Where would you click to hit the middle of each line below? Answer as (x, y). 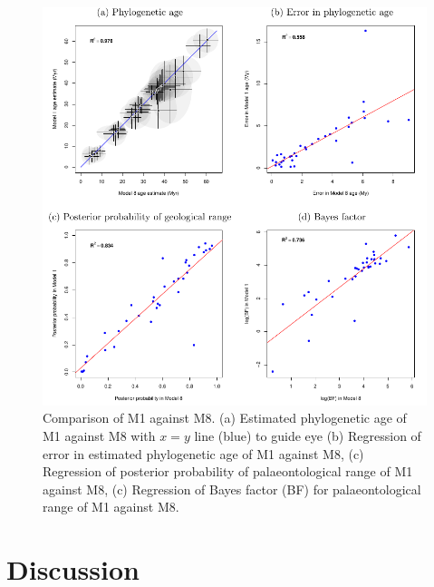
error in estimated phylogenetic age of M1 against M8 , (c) (203, 453)
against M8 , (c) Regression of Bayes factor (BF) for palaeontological (232, 489)
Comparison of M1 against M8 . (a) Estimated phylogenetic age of (225, 418)
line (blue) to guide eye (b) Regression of (308, 436)
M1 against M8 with (99, 436)
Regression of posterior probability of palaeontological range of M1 (228, 471)
